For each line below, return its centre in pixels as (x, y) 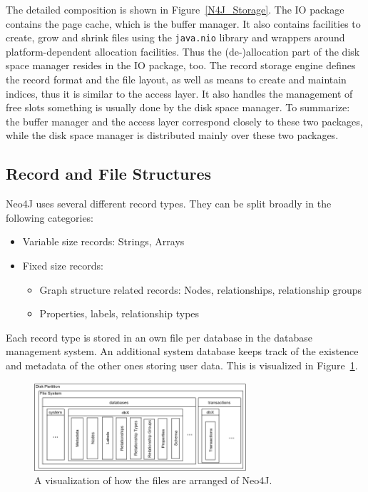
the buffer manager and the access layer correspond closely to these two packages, (184, 121)
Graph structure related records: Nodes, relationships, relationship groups (200, 289)
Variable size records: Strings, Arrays (103, 241)
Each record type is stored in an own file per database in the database (159, 337)
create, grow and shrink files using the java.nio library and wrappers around (175, 37)
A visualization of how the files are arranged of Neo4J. (153, 480)
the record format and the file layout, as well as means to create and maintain (176, 80)
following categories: (50, 217)
